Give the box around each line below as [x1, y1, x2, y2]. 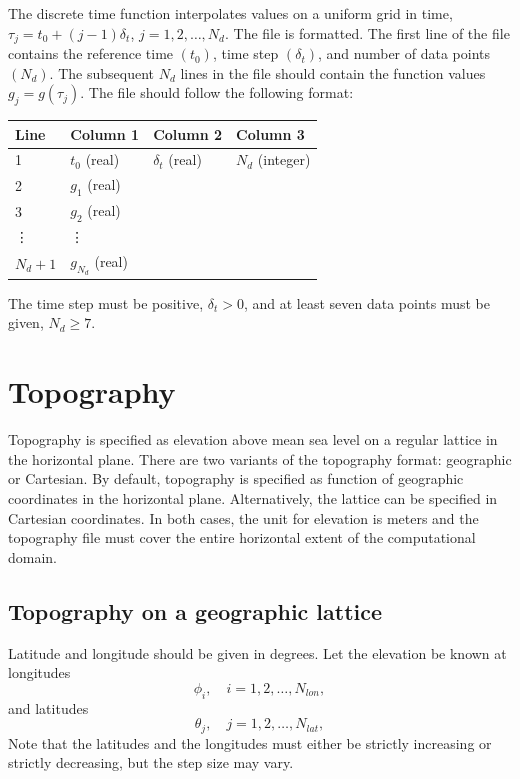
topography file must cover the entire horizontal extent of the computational [8, 527, 476, 548]
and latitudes [8, 697, 89, 718]
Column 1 [70, 123, 140, 144]
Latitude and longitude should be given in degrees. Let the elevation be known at [8, 642, 507, 663]
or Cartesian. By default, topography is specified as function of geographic [8, 468, 464, 489]
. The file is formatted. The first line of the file [224, 22, 510, 43]
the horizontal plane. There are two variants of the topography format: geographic [8, 448, 512, 469]
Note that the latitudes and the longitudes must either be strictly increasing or [8, 732, 492, 753]
